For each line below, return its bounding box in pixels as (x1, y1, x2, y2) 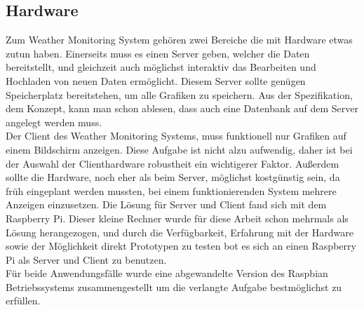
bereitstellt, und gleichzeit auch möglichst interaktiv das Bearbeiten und (6, 60, 316, 74)
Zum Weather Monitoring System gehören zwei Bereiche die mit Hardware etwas (6, 32, 353, 47)
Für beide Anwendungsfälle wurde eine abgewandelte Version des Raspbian (6, 266, 328, 281)
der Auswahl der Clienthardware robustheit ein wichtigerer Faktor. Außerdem (6, 156, 339, 170)
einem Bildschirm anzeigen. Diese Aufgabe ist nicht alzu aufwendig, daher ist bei (6, 142, 353, 156)
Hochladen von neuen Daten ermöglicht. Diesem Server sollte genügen (6, 73, 306, 88)
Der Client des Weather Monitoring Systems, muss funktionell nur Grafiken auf (6, 128, 346, 143)
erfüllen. (6, 293, 41, 308)
